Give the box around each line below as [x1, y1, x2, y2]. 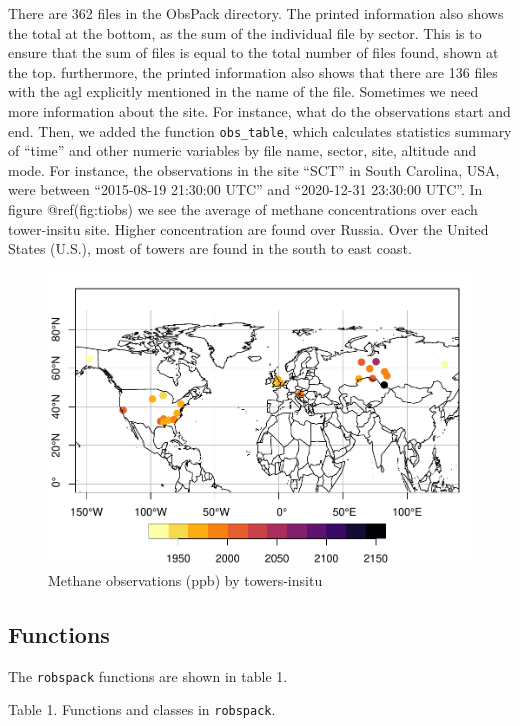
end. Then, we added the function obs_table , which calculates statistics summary [8, 120, 512, 141]
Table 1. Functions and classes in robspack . [8, 699, 276, 720]
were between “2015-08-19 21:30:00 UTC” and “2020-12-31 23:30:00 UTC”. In [8, 179, 483, 200]
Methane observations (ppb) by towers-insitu [48, 569, 323, 590]
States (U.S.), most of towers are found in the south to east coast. [8, 238, 412, 259]
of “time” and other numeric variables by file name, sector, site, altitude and [8, 140, 477, 161]
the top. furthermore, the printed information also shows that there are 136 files [8, 61, 498, 82]
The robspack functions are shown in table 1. [8, 665, 288, 686]
